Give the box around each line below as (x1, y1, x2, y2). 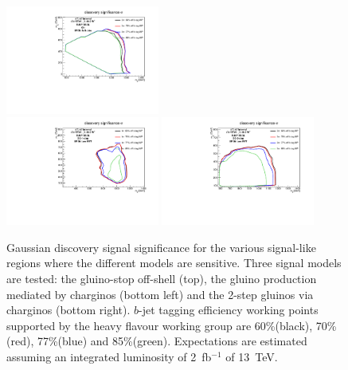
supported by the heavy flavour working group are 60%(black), (6, 317, 313, 333)
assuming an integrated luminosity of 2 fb (6, 348, 212, 365)
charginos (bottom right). (6, 301, 131, 318)
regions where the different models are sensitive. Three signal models (6, 254, 342, 271)
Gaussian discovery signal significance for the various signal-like (6, 238, 316, 255)
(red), (6, 333, 34, 349)
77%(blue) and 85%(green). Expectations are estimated (37, 333, 307, 349)
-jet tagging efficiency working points (139, 301, 319, 318)
